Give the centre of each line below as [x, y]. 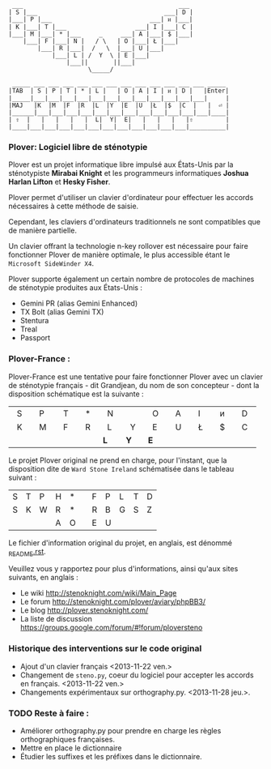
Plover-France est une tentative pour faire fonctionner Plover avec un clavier [136, 376]
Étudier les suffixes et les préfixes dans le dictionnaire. [111, 756]
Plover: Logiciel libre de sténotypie [78, 147]
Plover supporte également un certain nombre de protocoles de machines [131, 279]
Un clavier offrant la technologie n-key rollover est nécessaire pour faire [128, 246]
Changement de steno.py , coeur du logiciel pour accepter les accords [137, 675]
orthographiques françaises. [68, 739]
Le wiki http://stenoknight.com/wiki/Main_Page [98, 593]
